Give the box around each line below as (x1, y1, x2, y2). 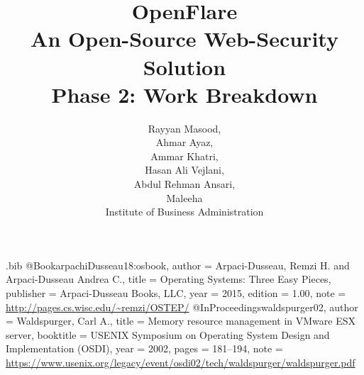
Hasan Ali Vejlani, (145, 162, 224, 177)
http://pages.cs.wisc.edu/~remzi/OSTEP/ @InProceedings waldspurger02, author (6, 299, 358, 314)
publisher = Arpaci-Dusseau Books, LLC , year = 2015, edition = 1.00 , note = (6, 286, 346, 301)
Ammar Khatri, (150, 148, 219, 163)
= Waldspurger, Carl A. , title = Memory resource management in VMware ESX (6, 313, 355, 328)
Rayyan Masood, (148, 121, 221, 135)
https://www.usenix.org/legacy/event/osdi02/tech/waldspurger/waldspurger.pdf (6, 355, 355, 369)
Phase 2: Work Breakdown (51, 79, 318, 108)
